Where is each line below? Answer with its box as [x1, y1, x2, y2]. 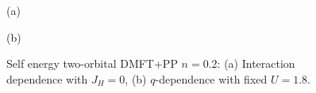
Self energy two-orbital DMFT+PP [6, 55, 178, 72]
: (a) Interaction [217, 55, 295, 72]
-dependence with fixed [155, 70, 268, 87]
